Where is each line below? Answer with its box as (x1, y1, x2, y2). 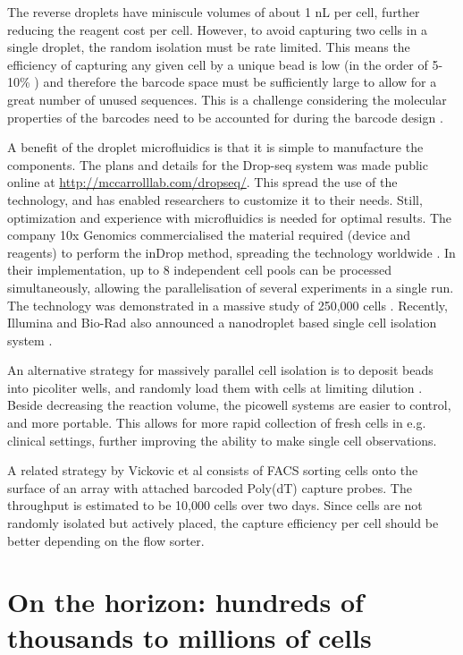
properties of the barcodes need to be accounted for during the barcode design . (7, 107, 443, 126)
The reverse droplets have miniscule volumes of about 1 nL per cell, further (7, 3, 420, 21)
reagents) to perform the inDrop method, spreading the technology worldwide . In (7, 242, 456, 261)
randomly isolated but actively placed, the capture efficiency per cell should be (7, 514, 439, 532)
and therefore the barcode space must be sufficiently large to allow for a (43, 72, 437, 91)
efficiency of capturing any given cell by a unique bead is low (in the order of (7, 55, 428, 73)
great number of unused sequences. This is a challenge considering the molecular (7, 89, 447, 108)
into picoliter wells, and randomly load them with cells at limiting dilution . (7, 378, 423, 396)
